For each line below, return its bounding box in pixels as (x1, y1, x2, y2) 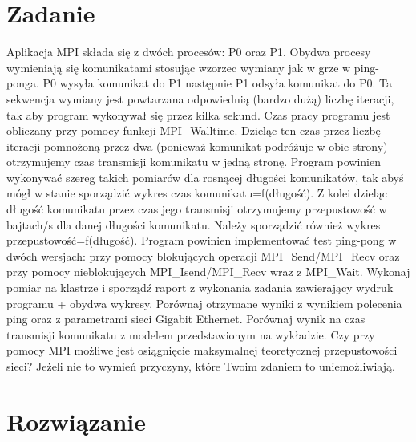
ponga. (6, 75, 39, 91)
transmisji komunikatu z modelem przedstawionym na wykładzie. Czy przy (6, 326, 375, 343)
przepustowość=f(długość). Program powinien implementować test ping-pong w (6, 232, 397, 249)
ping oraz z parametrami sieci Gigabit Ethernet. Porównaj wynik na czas (6, 310, 366, 327)
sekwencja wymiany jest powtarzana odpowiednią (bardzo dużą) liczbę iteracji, (6, 90, 394, 107)
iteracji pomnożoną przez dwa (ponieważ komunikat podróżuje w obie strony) (6, 137, 388, 154)
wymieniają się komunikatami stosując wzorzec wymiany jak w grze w (6, 59, 351, 75)
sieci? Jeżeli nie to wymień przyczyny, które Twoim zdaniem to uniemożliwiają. (6, 358, 395, 374)
